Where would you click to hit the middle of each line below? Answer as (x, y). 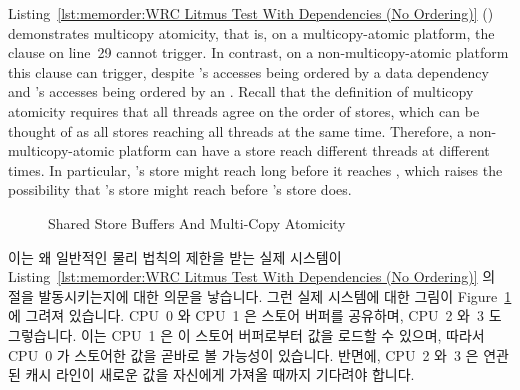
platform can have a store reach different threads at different (304, 150)
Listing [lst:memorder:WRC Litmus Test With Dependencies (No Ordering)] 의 (252, 276)
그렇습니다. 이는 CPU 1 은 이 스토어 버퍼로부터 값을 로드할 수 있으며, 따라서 (246, 334)
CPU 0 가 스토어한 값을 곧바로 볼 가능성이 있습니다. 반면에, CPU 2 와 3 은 (243, 354)
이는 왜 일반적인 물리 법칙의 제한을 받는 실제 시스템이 (175, 256)
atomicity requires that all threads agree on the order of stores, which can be (244, 110)
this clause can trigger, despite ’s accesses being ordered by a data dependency (248, 71)
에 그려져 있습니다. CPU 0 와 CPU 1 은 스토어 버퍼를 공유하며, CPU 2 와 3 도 (255, 315)
